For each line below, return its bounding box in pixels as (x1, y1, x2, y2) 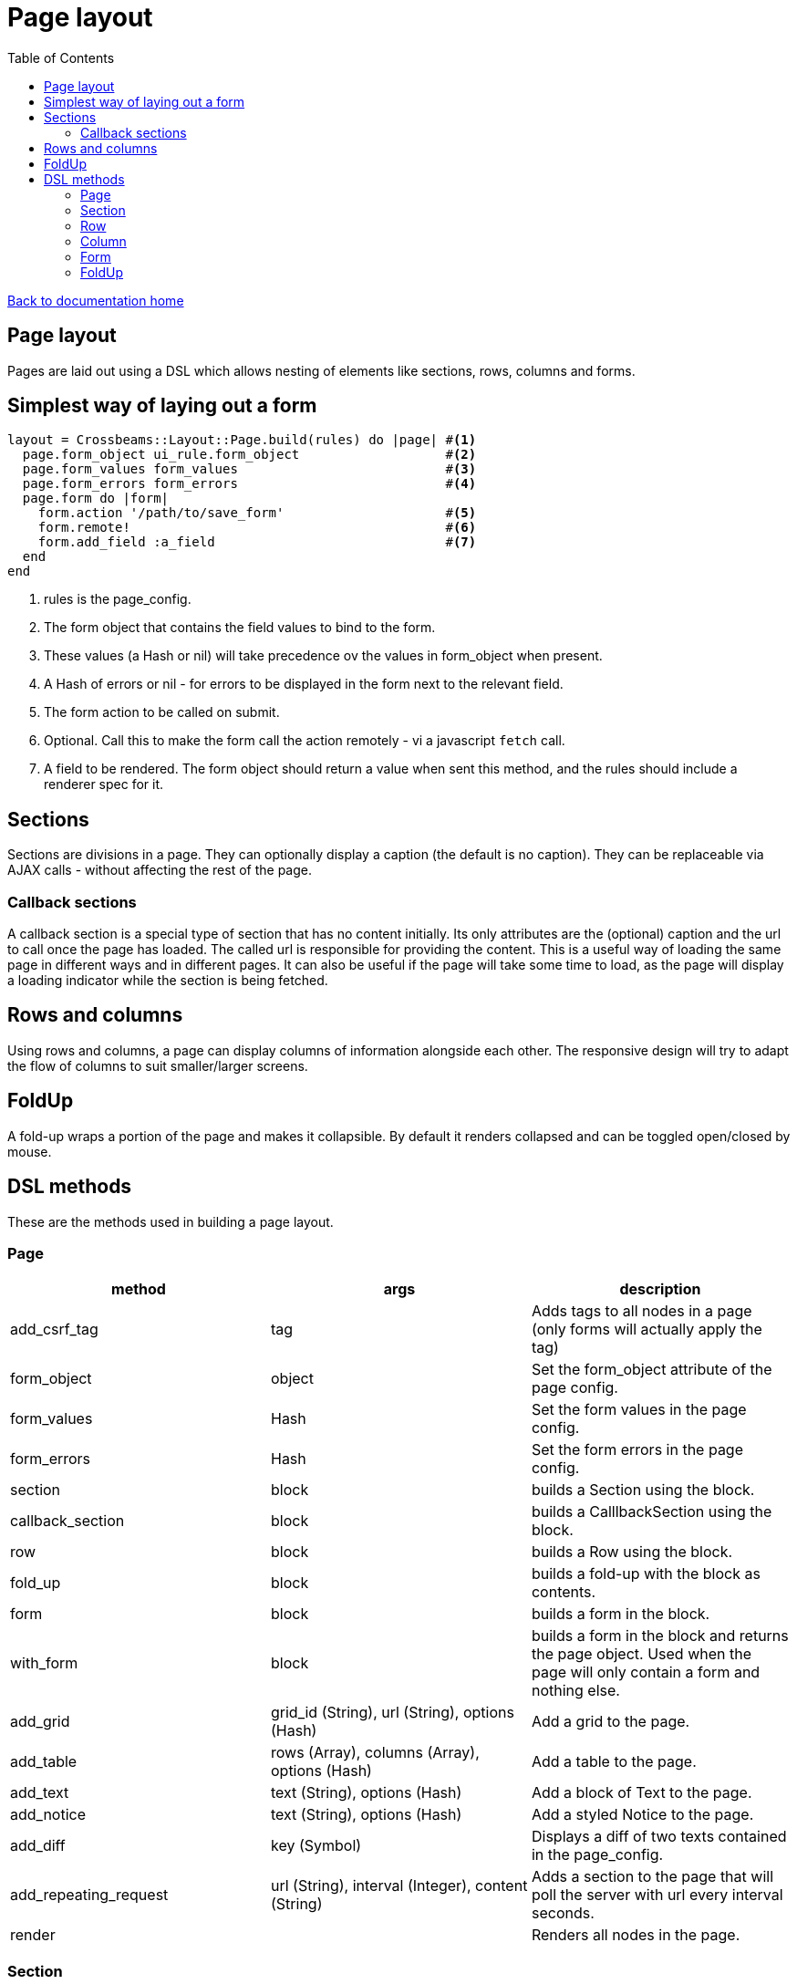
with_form (10, 1654, 78, 1673)
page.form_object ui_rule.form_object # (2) (22, 447, 477, 462)
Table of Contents (7, 49, 115, 66)
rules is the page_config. (44, 591, 191, 608)
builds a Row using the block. (531, 1543, 733, 1562)
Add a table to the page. (531, 1752, 697, 1771)
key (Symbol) (270, 1836, 362, 1855)
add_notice (10, 1805, 87, 1824)
